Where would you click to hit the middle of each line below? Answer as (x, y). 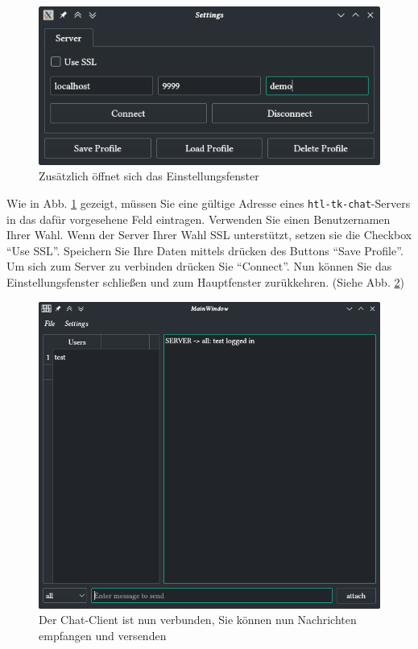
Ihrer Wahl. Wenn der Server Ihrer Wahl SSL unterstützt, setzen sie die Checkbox (209, 235)
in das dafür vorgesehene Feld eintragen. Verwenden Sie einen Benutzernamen (199, 219)
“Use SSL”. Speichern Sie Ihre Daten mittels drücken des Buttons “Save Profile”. (205, 250)
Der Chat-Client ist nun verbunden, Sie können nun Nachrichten (198, 620)
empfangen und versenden (103, 635)
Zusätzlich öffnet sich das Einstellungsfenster (149, 176)
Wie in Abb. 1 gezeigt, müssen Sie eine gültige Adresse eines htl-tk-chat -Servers (209, 203)
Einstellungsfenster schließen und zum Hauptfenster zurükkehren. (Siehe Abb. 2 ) (205, 282)
